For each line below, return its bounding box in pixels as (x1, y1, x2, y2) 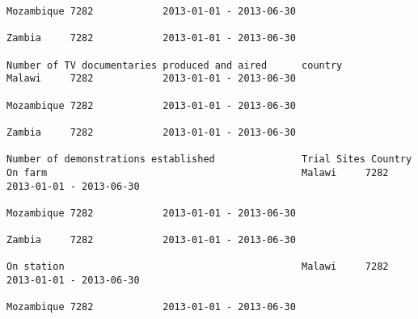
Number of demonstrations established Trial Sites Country (6, 153, 412, 166)
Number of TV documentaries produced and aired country (6, 59, 343, 71)
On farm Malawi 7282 (6, 166, 389, 178)
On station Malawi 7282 (6, 261, 389, 273)
